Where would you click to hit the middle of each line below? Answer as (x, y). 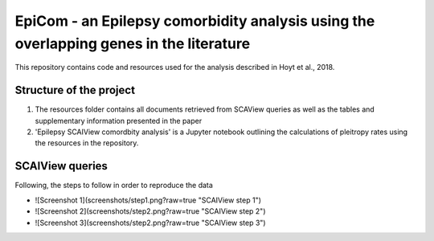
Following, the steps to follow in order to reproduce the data (114, 186)
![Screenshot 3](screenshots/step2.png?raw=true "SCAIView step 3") (150, 223)
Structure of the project (75, 90)
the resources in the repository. (87, 143)
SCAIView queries (61, 166)
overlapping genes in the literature (133, 43)
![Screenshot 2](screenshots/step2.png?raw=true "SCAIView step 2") (150, 211)
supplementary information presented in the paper (119, 120)
